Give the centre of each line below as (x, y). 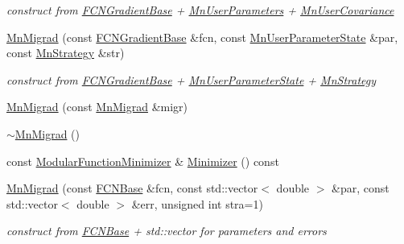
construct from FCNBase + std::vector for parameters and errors (167, 231)
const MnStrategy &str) (66, 53)
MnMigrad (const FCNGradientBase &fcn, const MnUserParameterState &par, (202, 37)
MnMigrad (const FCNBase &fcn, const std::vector (132, 188)
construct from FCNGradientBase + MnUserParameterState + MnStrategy (192, 79)
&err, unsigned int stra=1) (197, 203)
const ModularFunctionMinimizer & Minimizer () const (143, 161)
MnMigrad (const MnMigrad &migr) (97, 107)
